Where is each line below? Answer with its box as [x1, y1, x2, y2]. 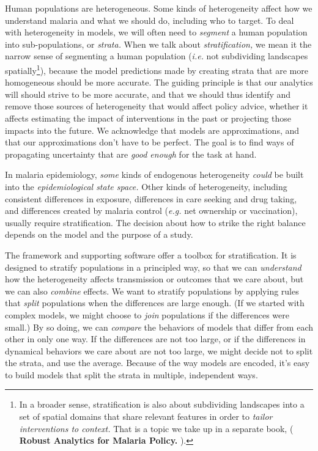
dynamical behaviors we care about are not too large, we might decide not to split [5, 344, 313, 357]
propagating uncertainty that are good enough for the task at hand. [5, 147, 257, 160]
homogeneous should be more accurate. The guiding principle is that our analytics [5, 76, 313, 89]
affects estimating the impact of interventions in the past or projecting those [5, 112, 291, 124]
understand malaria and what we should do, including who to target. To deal [5, 13, 294, 26]
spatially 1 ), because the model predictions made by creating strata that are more [5, 62, 308, 76]
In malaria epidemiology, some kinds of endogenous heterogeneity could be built [5, 168, 304, 181]
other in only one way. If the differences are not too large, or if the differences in [5, 332, 306, 345]
